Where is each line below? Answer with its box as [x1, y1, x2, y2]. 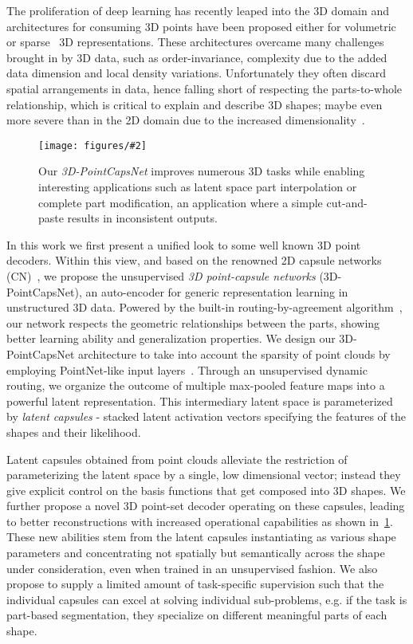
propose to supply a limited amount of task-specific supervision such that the [6, 575, 384, 592]
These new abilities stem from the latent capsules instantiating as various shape [6, 528, 396, 545]
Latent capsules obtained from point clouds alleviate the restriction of [6, 450, 348, 467]
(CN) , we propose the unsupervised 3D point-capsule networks [6, 267, 316, 284]
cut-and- [326, 194, 368, 210]
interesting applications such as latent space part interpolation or [38, 179, 357, 194]
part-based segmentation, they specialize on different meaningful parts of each [6, 607, 387, 623]
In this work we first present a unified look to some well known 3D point [6, 236, 361, 253]
